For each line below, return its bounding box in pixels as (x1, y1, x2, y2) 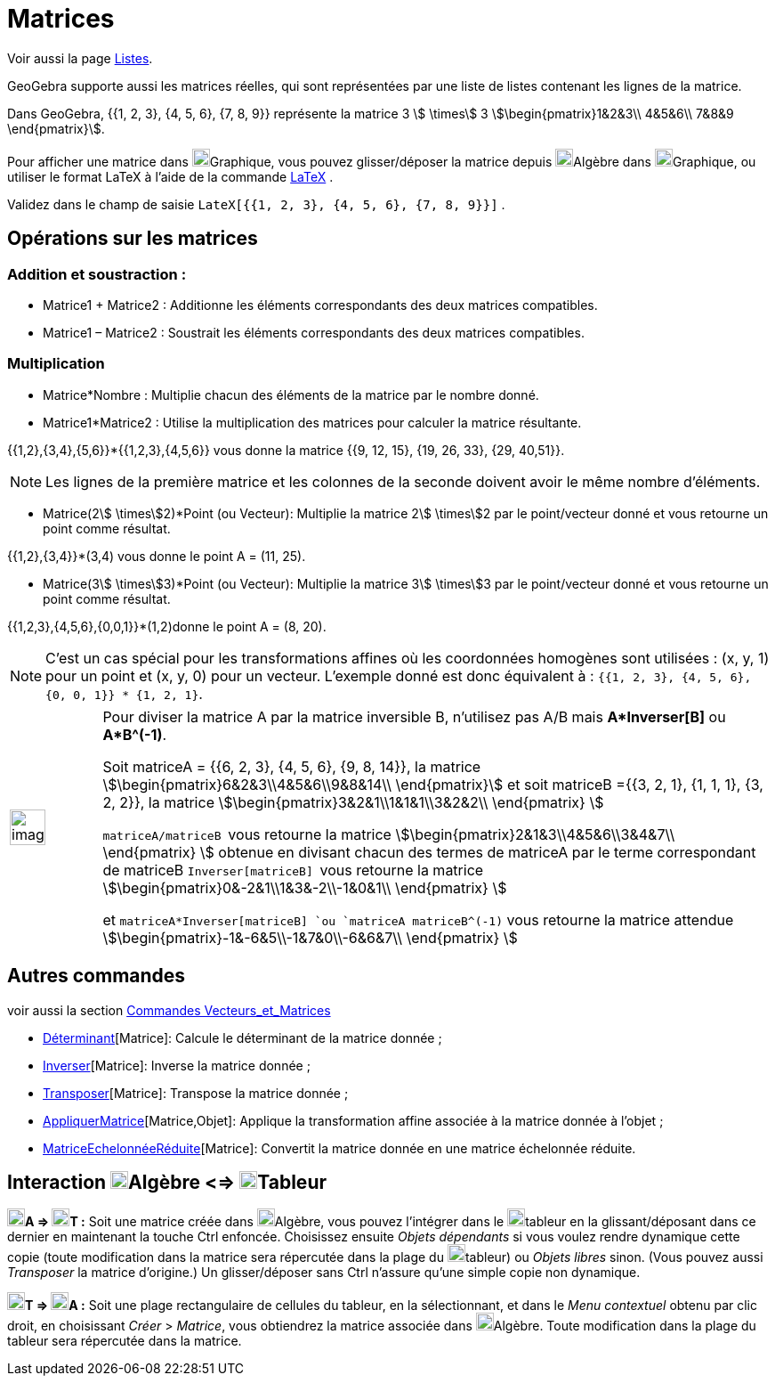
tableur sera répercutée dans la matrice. (7, 1333, 242, 1349)
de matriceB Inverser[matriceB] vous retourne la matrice (102, 860, 484, 879)
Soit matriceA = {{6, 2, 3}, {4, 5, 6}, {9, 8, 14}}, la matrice (102, 757, 481, 776)
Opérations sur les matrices (7, 227, 258, 250)
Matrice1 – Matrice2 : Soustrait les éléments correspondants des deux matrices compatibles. (43, 324, 585, 340)
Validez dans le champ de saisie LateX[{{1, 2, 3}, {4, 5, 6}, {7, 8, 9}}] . (7, 196, 505, 212)
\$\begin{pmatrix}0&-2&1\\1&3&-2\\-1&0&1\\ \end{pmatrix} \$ (102, 878, 507, 897)
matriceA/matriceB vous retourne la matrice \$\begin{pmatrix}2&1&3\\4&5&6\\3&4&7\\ (102, 825, 675, 843)
